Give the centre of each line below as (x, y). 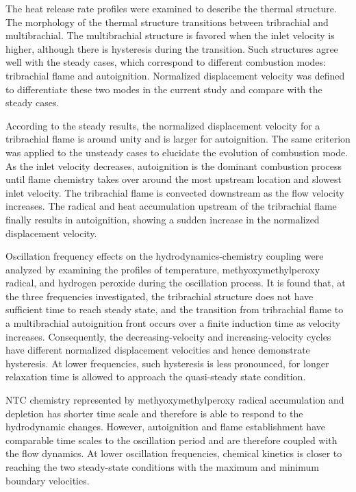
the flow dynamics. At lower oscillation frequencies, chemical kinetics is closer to (174, 453)
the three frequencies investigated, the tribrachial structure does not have (160, 296)
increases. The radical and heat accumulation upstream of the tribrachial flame (171, 206)
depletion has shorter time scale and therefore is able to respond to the (154, 413)
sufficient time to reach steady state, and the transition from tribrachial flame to (175, 309)
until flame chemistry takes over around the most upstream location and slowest (174, 179)
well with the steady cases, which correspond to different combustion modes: (166, 62)
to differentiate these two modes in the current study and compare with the (164, 89)
